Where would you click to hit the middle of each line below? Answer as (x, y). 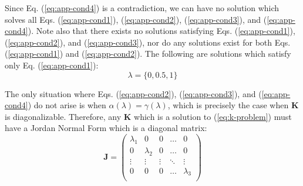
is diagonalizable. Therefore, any (63, 116)
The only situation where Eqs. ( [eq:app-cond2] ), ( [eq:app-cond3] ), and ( (133, 93)
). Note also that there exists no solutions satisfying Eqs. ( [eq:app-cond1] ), (161, 31)
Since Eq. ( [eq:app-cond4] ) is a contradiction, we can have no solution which (142, 8)
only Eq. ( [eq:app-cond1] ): (52, 65)
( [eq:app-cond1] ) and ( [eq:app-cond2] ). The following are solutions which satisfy (148, 54)
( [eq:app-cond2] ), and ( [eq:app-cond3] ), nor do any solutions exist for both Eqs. (148, 42)
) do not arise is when (67, 105)
